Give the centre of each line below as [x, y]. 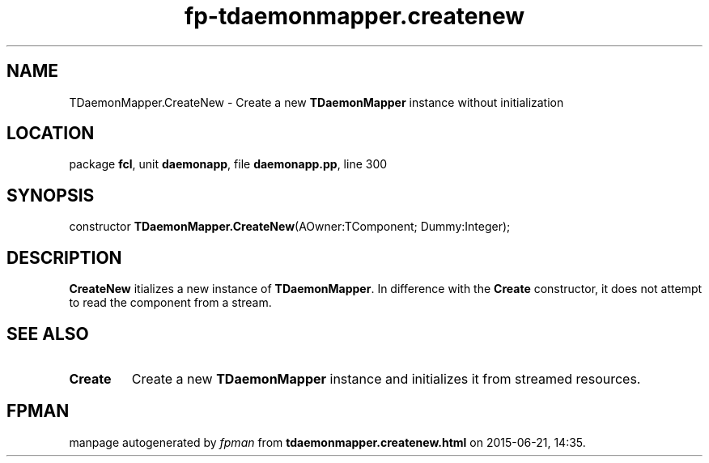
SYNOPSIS [51, 195]
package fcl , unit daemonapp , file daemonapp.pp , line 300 [228, 164]
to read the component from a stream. [170, 303]
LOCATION [51, 134]
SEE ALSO [48, 333]
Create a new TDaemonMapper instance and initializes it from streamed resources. [386, 378]
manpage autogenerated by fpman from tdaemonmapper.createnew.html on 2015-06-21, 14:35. [327, 442]
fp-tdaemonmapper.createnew [354, 16]
